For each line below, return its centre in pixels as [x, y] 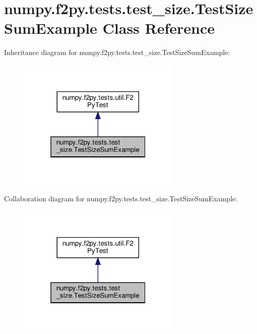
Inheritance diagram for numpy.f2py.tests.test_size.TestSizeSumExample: [117, 52]
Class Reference [159, 28]
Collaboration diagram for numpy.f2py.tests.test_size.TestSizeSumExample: [121, 198]
